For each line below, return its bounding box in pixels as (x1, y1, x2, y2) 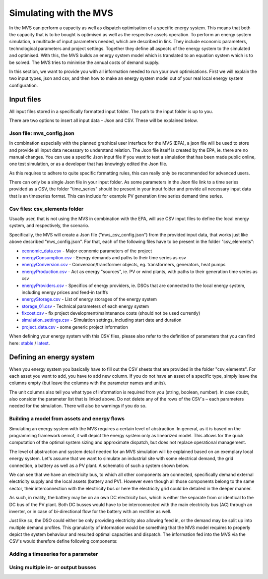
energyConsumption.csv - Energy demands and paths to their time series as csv (21, 254, 186, 260)
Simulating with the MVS (9, 7, 114, 18)
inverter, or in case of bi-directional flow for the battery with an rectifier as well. (9, 508, 171, 514)
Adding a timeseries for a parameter (9, 551, 98, 558)
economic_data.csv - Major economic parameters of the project (21, 248, 152, 254)
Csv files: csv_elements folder (9, 205, 84, 212)
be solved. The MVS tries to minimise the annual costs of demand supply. (9, 59, 160, 65)
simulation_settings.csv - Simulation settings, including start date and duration (21, 317, 182, 323)
